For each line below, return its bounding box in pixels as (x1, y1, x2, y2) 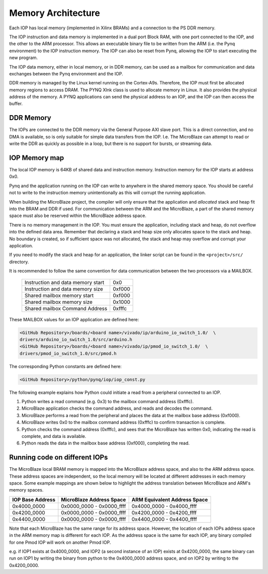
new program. (9, 55, 38, 61)
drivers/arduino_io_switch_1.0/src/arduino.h (19, 337, 133, 342)
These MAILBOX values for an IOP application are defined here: (9, 316, 139, 322)
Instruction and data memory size (24, 286, 103, 292)
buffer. (9, 101, 23, 107)
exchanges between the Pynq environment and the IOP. (9, 71, 124, 76)
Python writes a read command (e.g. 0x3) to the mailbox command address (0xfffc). (21, 399, 194, 405)
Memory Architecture (9, 7, 100, 18)
